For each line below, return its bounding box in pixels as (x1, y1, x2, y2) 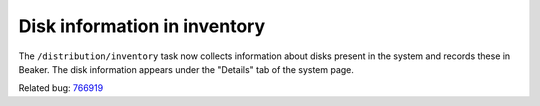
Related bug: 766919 (18, 82, 104, 94)
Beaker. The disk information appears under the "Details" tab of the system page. (18, 63, 355, 75)
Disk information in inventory (18, 15, 266, 37)
